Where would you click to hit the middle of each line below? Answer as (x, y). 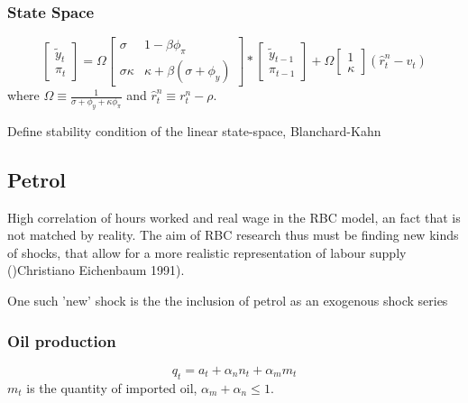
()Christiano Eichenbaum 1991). (96, 270)
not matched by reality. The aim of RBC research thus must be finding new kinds (233, 235)
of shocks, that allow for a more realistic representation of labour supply (207, 252)
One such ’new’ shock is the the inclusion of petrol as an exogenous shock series (228, 301)
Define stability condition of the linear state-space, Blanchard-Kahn (194, 130)
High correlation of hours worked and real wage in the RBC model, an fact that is (234, 217)
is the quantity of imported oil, (112, 387)
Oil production (62, 340)
